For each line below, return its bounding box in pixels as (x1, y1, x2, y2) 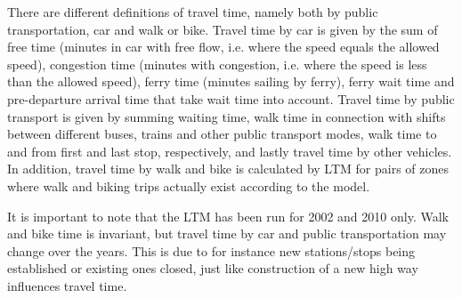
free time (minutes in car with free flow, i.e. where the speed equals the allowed (7, 37, 440, 56)
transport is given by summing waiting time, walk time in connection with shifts (7, 107, 446, 125)
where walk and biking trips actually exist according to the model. (7, 176, 370, 195)
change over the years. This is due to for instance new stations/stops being (7, 241, 416, 260)
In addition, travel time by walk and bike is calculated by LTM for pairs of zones (7, 159, 449, 178)
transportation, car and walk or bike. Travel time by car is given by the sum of (7, 20, 438, 38)
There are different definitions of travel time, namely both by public (7, 3, 378, 20)
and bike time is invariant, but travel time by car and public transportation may (7, 224, 447, 243)
